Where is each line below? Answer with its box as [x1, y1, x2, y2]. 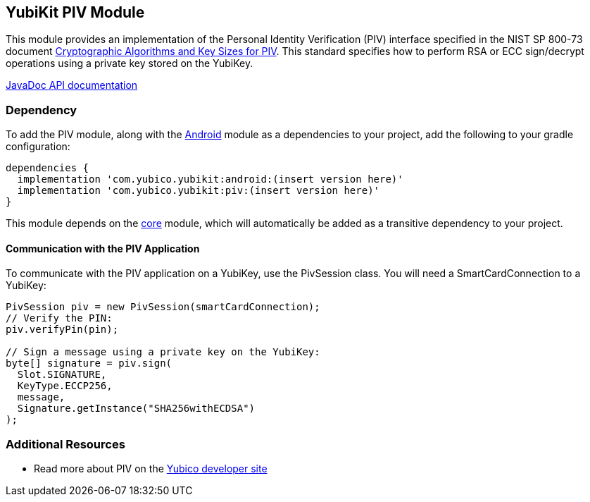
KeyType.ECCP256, [17, 380, 113, 392]
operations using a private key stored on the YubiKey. [6, 57, 253, 70]
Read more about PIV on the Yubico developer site [34, 463, 268, 475]
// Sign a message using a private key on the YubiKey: [6, 346, 320, 358]
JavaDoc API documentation [6, 79, 138, 92]
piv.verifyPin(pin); [6, 324, 119, 336]
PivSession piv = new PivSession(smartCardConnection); [6, 301, 320, 313]
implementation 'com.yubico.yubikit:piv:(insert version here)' [17, 185, 380, 197]
